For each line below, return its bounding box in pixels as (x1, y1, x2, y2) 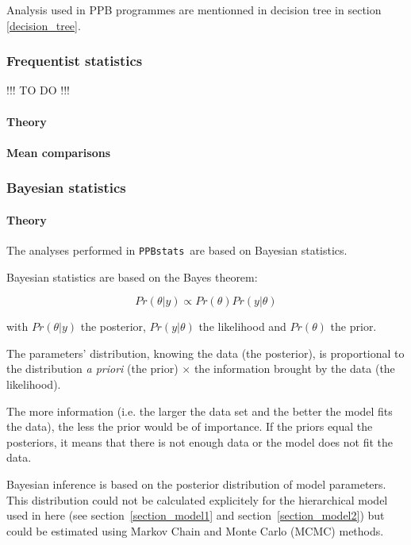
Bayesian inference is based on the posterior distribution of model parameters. (6, 476, 386, 493)
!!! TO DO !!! (6, 82, 70, 98)
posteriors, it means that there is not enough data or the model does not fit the (6, 433, 394, 450)
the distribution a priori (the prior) (6, 360, 179, 377)
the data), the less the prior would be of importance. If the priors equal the (6, 418, 373, 435)
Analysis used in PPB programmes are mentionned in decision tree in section (6, 2, 382, 17)
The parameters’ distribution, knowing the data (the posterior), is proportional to (6, 344, 405, 361)
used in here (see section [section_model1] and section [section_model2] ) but (6, 507, 385, 524)
